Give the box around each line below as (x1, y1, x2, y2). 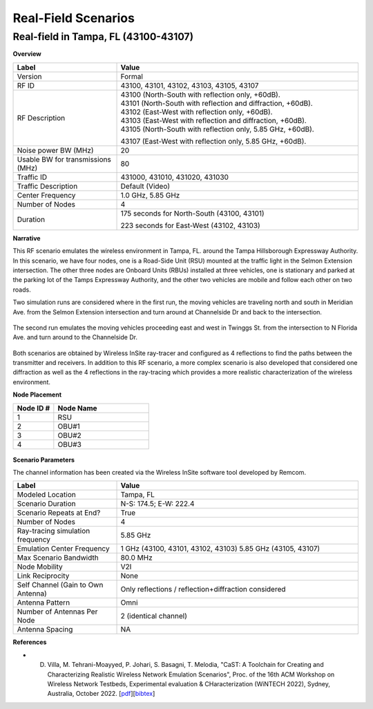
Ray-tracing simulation (17, 526, 90, 536)
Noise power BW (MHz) (17, 145, 94, 155)
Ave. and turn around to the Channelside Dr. (12, 333, 138, 341)
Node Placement (12, 390, 62, 399)
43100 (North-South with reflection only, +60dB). (120, 90, 281, 100)
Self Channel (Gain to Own (17, 580, 104, 590)
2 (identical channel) (120, 612, 188, 621)
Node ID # (17, 403, 50, 413)
